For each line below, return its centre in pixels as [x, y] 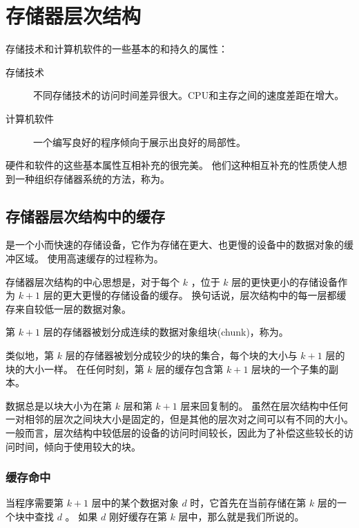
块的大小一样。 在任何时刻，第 [75, 368]
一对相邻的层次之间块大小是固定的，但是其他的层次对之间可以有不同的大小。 [179, 419]
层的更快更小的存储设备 [285, 281]
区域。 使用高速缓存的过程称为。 [89, 258]
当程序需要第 [35, 503]
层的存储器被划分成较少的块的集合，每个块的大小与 [181, 355]
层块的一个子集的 [290, 368]
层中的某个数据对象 [135, 503]
